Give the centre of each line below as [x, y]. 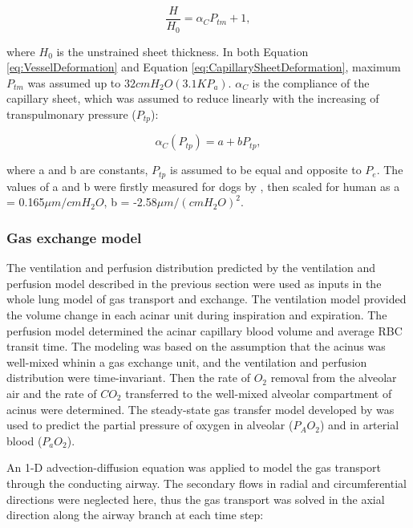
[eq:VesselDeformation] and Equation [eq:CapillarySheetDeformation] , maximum [204, 67]
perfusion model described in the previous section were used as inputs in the [194, 283]
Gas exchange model [74, 237]
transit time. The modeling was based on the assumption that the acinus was [196, 346]
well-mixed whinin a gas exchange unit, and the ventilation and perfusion [187, 361]
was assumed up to [74, 82]
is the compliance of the [311, 82]
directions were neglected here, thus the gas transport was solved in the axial [196, 499]
